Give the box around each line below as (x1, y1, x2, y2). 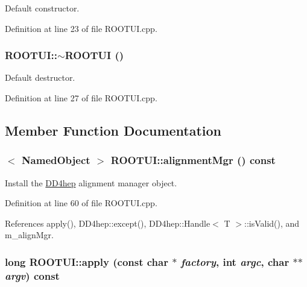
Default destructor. (5, 71, 75, 84)
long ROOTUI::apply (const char (5, 254, 168, 269)
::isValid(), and (244, 216, 300, 229)
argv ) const (5, 268, 60, 283)
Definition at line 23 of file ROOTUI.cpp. (5, 22, 157, 34)
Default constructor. (5, 2, 80, 14)
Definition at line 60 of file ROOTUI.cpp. (5, 197, 157, 209)
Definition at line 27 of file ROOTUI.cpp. (5, 92, 157, 104)
